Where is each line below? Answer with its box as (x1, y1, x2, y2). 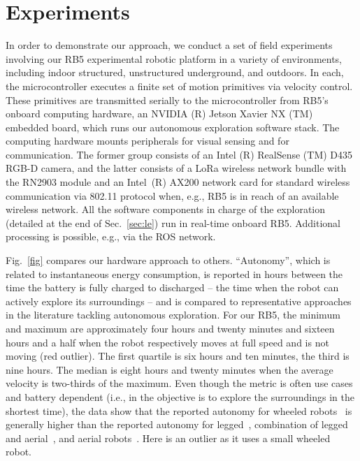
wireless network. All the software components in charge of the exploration (6, 202, 326, 217)
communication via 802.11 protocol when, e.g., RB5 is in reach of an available (6, 188, 339, 203)
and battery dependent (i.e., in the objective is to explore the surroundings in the (6, 389, 354, 404)
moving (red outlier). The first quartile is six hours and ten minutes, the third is (6, 349, 350, 363)
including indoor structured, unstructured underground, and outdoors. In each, (6, 65, 344, 80)
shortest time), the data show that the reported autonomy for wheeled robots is (6, 403, 352, 418)
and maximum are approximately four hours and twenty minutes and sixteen (6, 321, 335, 335)
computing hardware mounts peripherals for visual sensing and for (6, 133, 289, 148)
